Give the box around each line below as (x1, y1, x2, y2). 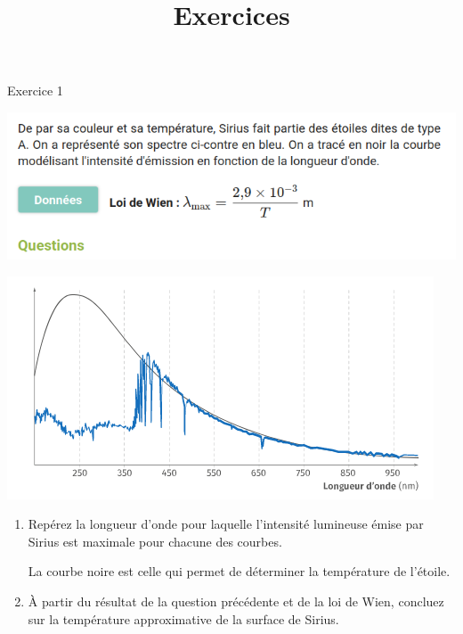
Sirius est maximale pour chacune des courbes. (28, 531, 282, 550)
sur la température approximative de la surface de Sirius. (28, 609, 339, 628)
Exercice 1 (7, 81, 63, 100)
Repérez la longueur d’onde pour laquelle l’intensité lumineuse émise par (28, 515, 424, 533)
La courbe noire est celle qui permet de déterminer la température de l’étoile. (28, 562, 451, 580)
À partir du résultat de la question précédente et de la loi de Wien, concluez (28, 592, 444, 611)
